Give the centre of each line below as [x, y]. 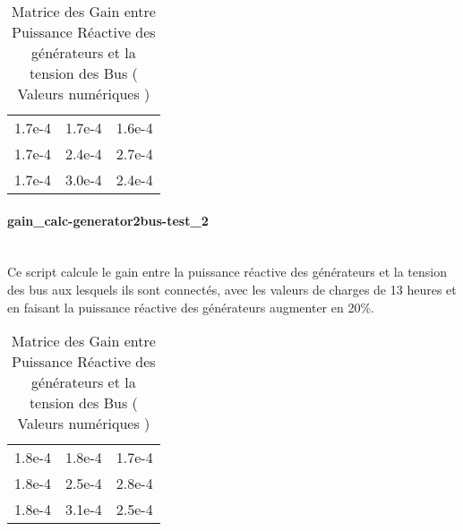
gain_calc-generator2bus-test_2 [108, 220]
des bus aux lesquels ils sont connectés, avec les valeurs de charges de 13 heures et [232, 289]
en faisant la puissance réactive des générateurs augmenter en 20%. [191, 307]
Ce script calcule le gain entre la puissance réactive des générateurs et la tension [227, 272]
